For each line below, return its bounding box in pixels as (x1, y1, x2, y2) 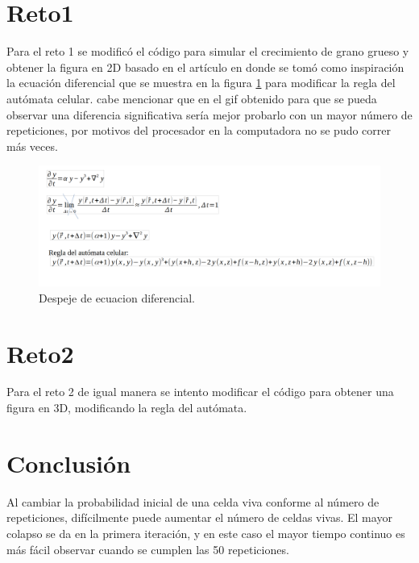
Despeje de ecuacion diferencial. (39, 289, 195, 306)
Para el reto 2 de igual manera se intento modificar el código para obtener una (6, 383, 394, 400)
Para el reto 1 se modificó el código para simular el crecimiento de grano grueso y (6, 43, 409, 60)
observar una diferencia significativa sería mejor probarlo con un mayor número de (6, 106, 413, 123)
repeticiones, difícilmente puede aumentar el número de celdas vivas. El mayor (6, 509, 392, 526)
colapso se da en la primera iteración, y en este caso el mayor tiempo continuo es (6, 524, 405, 541)
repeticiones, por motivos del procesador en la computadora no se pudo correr (6, 122, 392, 139)
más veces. (6, 137, 58, 154)
